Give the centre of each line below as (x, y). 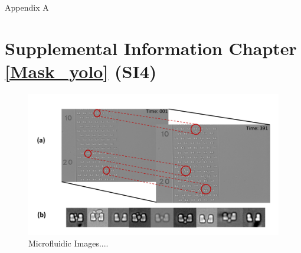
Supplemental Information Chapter (151, 48)
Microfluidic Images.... (68, 243)
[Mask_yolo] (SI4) (81, 71)
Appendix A (27, 7)
